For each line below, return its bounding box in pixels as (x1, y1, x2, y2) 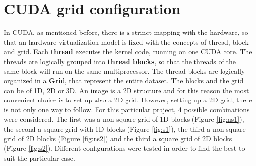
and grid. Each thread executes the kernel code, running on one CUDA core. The (4, 46, 252, 57)
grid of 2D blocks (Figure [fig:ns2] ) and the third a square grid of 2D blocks (4, 133, 232, 143)
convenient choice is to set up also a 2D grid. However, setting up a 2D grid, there (4, 95, 252, 105)
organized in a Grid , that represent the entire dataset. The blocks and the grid (4, 75, 244, 86)
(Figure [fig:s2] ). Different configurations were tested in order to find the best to (4, 143, 245, 153)
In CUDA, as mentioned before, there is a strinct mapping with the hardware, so (4, 27, 248, 37)
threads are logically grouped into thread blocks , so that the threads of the (4, 56, 236, 66)
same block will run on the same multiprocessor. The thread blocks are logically (4, 66, 245, 76)
